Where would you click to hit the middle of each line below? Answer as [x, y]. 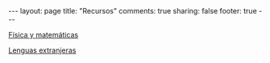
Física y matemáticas [44, 35]
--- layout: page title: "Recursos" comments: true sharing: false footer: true [133, 11]
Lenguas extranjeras [42, 50]
